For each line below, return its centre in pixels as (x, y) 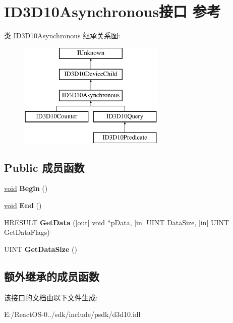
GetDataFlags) (27, 232)
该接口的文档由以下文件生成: (51, 297)
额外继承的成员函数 (52, 276)
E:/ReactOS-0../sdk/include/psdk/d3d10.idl (72, 314)
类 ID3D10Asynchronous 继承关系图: (62, 36)
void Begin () (26, 188)
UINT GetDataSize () (41, 249)
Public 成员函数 (44, 167)
